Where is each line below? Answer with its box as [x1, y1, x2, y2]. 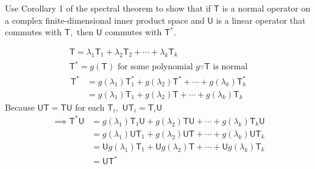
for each [75, 100, 105, 113]
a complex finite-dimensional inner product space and [5, 13, 205, 26]
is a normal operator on [222, 2, 311, 14]
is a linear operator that [216, 13, 306, 26]
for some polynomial [117, 63, 193, 72]
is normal [213, 63, 248, 72]
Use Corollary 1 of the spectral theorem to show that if [5, 2, 211, 14]
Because [5, 100, 35, 113]
